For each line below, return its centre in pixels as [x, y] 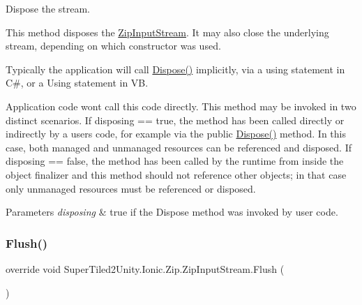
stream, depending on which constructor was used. [113, 46]
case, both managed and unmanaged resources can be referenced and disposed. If [179, 147]
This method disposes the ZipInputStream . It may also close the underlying [167, 32]
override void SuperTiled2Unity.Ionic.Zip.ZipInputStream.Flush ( [145, 268]
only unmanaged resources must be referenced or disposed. [131, 188]
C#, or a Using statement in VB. [77, 83]
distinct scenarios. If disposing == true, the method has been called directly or [175, 120]
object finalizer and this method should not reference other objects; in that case [176, 174]
